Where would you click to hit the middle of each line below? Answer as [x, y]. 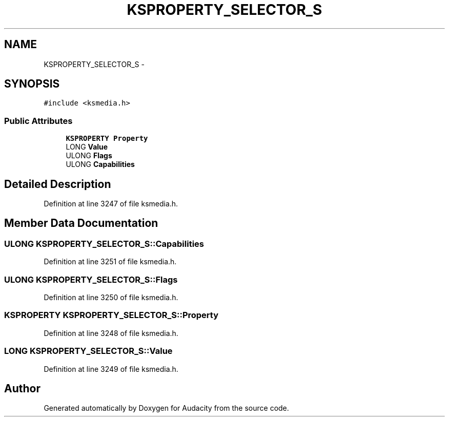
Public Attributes [38, 121]
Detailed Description [58, 184]
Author [22, 388]
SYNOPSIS [32, 84]
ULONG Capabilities [100, 164]
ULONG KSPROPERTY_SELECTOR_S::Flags [91, 279]
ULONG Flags [89, 156]
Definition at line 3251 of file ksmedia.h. [110, 262]
